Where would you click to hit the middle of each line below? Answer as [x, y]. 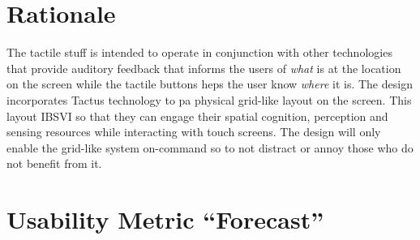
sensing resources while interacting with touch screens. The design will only [194, 132]
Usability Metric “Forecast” [165, 219]
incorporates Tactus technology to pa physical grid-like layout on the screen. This [209, 99]
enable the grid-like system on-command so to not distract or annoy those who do [210, 147]
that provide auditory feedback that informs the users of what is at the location [204, 68]
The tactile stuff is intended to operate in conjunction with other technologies [199, 52]
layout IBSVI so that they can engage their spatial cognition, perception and [197, 116]
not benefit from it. [54, 163]
